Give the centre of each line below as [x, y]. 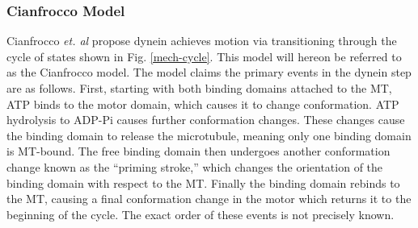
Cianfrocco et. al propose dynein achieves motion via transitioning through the [202, 41]
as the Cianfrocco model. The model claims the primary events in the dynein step [209, 72]
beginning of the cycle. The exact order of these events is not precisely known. [201, 214]
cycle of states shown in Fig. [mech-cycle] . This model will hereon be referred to [204, 56]
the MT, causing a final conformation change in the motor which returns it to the [209, 199]
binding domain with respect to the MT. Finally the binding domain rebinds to [203, 182]
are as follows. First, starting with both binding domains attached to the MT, [199, 88]
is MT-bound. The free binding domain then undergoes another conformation [198, 151]
